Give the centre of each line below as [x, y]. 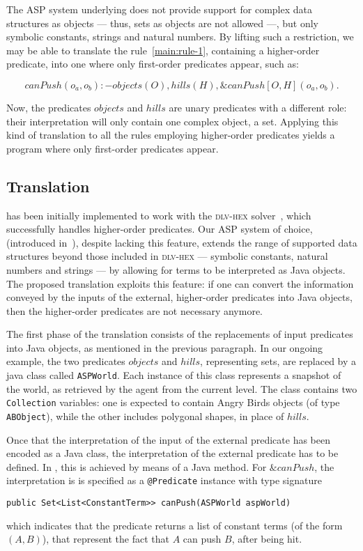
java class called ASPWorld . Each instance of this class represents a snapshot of [174, 375]
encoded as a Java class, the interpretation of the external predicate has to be [172, 453]
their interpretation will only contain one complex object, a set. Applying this [172, 121]
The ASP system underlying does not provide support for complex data [159, 9]
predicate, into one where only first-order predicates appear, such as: [153, 64]
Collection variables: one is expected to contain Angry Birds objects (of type [173, 402]
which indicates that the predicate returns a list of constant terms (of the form [175, 525]
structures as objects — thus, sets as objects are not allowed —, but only [162, 23]
